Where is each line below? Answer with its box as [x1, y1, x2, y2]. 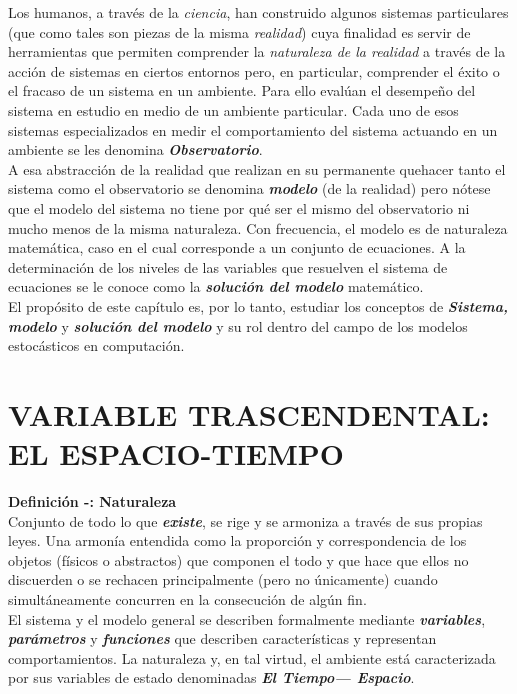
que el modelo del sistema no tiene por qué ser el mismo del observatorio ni [8, 197, 470, 218]
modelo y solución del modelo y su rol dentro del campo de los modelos [8, 315, 468, 336]
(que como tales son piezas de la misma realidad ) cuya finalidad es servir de [8, 21, 471, 42]
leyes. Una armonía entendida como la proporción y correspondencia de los [8, 530, 467, 551]
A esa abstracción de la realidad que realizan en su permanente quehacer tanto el [8, 158, 506, 179]
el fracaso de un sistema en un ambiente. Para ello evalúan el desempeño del [8, 80, 476, 101]
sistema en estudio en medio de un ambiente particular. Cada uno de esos [8, 99, 459, 120]
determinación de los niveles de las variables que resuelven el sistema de [8, 256, 448, 277]
